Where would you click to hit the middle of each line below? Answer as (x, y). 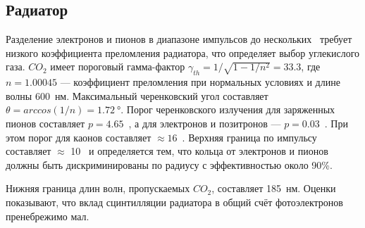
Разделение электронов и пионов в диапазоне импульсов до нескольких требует (179, 39)
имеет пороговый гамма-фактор (118, 66)
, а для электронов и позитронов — (205, 123)
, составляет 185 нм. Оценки (274, 188)
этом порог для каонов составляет (79, 137)
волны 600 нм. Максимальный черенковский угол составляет (137, 95)
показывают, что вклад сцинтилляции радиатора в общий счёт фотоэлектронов (174, 202)
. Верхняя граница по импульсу (249, 137)
